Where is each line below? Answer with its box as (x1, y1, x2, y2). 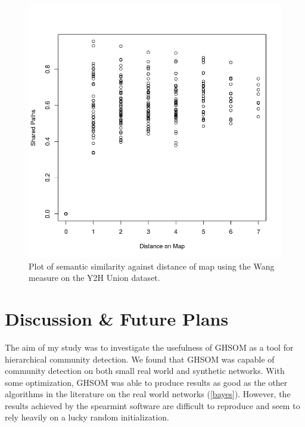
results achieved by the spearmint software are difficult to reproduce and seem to (5, 399, 300, 411)
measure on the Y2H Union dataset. (29, 271, 160, 284)
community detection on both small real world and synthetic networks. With (5, 364, 285, 377)
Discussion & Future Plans (5, 306, 229, 330)
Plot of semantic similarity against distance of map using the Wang (29, 259, 275, 272)
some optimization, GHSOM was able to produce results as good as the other (5, 376, 288, 388)
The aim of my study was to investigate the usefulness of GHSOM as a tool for (5, 341, 294, 353)
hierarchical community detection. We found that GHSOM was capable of (5, 352, 275, 365)
